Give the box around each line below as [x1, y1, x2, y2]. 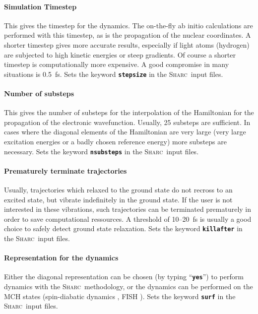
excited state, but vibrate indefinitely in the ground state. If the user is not [4, 194, 233, 204]
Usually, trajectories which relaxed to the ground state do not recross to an [4, 185, 233, 195]
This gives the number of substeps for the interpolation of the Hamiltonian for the [4, 107, 254, 118]
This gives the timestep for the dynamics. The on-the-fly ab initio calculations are [4, 20, 253, 30]
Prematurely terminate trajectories [4, 165, 127, 176]
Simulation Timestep [4, 1, 77, 11]
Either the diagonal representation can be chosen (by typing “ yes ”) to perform [4, 271, 244, 282]
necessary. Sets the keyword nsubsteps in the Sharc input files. [4, 146, 199, 156]
